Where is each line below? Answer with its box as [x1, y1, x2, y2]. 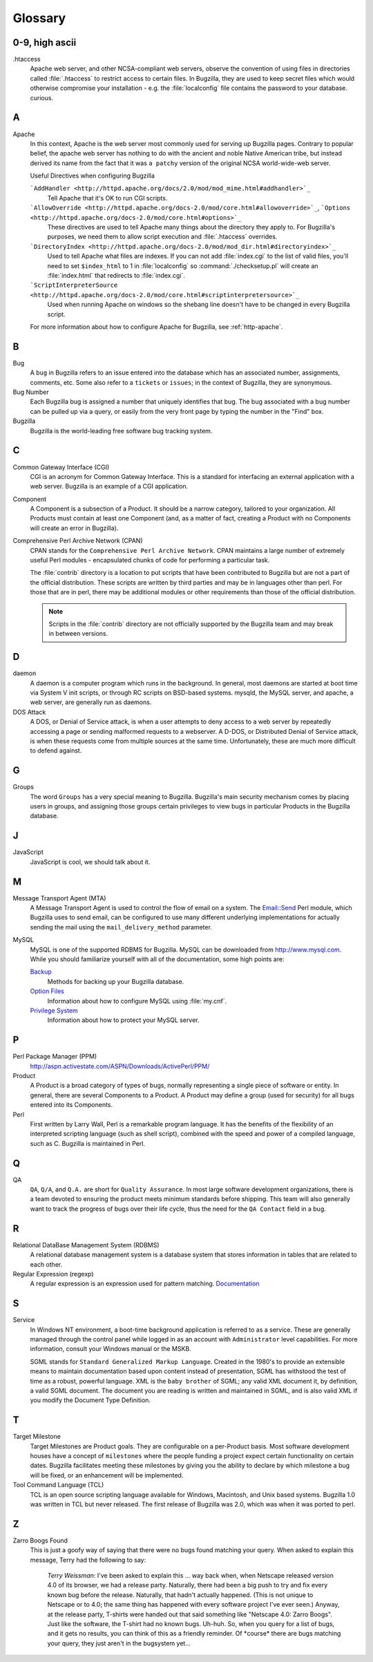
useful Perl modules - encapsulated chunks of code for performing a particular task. [30, 556, 270, 565]
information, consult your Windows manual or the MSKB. [30, 1345, 191, 1353]
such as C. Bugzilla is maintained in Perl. [30, 1139, 145, 1147]
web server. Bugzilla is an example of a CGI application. [30, 482, 189, 491]
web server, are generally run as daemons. [30, 698, 152, 706]
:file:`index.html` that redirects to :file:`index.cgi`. [47, 272, 186, 279]
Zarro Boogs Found [12, 1536, 68, 1545]
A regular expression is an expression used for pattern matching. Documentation [30, 1279, 260, 1288]
